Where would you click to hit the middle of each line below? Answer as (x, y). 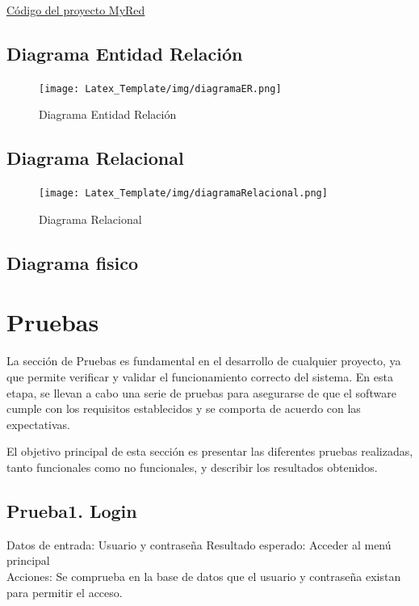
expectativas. (39, 424)
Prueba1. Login (72, 510)
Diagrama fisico (73, 262)
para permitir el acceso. (65, 592)
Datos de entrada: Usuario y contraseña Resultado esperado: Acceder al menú (199, 544)
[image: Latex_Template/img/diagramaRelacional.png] (183, 194)
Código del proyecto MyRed (76, 10)
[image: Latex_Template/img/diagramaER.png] (160, 88)
